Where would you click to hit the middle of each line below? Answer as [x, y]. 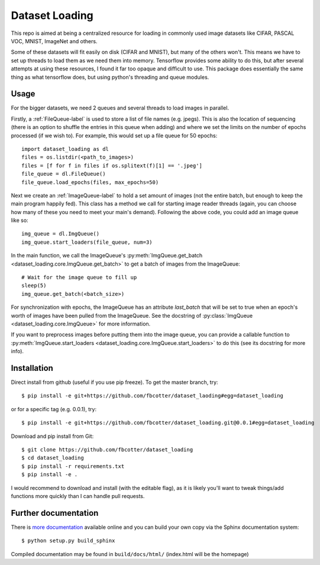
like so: [20, 220]
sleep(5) [34, 286]
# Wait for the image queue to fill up [79, 277]
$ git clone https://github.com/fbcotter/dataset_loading [107, 450]
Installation [32, 368]
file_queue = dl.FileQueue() [64, 174]
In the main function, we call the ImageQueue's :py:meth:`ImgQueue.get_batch [107, 256]
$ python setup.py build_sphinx [68, 541]
